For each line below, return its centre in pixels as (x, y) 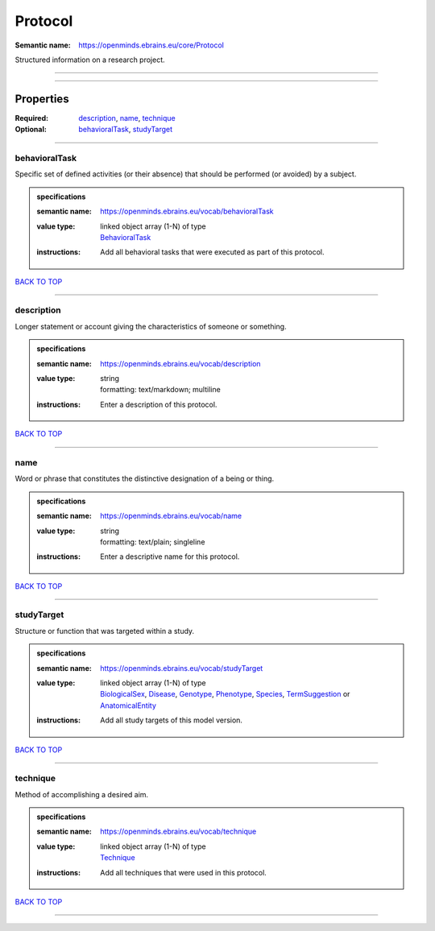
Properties (42, 99)
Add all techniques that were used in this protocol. (184, 872)
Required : (31, 118)
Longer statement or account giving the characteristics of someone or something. (151, 326)
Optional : (31, 130)
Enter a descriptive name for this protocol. (170, 557)
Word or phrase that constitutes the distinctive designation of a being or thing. (145, 478)
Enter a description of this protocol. (159, 404)
